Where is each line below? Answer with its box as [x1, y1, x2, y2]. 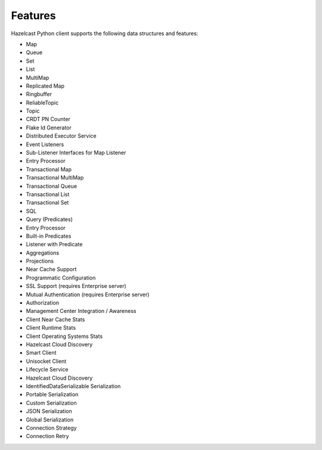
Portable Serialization [26, 391, 79, 398]
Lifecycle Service [26, 366, 69, 373]
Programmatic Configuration [26, 274, 96, 281]
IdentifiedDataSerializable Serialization [26, 382, 121, 390]
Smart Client [26, 349, 57, 356]
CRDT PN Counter [26, 116, 71, 123]
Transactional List [26, 191, 70, 198]
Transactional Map [26, 166, 72, 173]
